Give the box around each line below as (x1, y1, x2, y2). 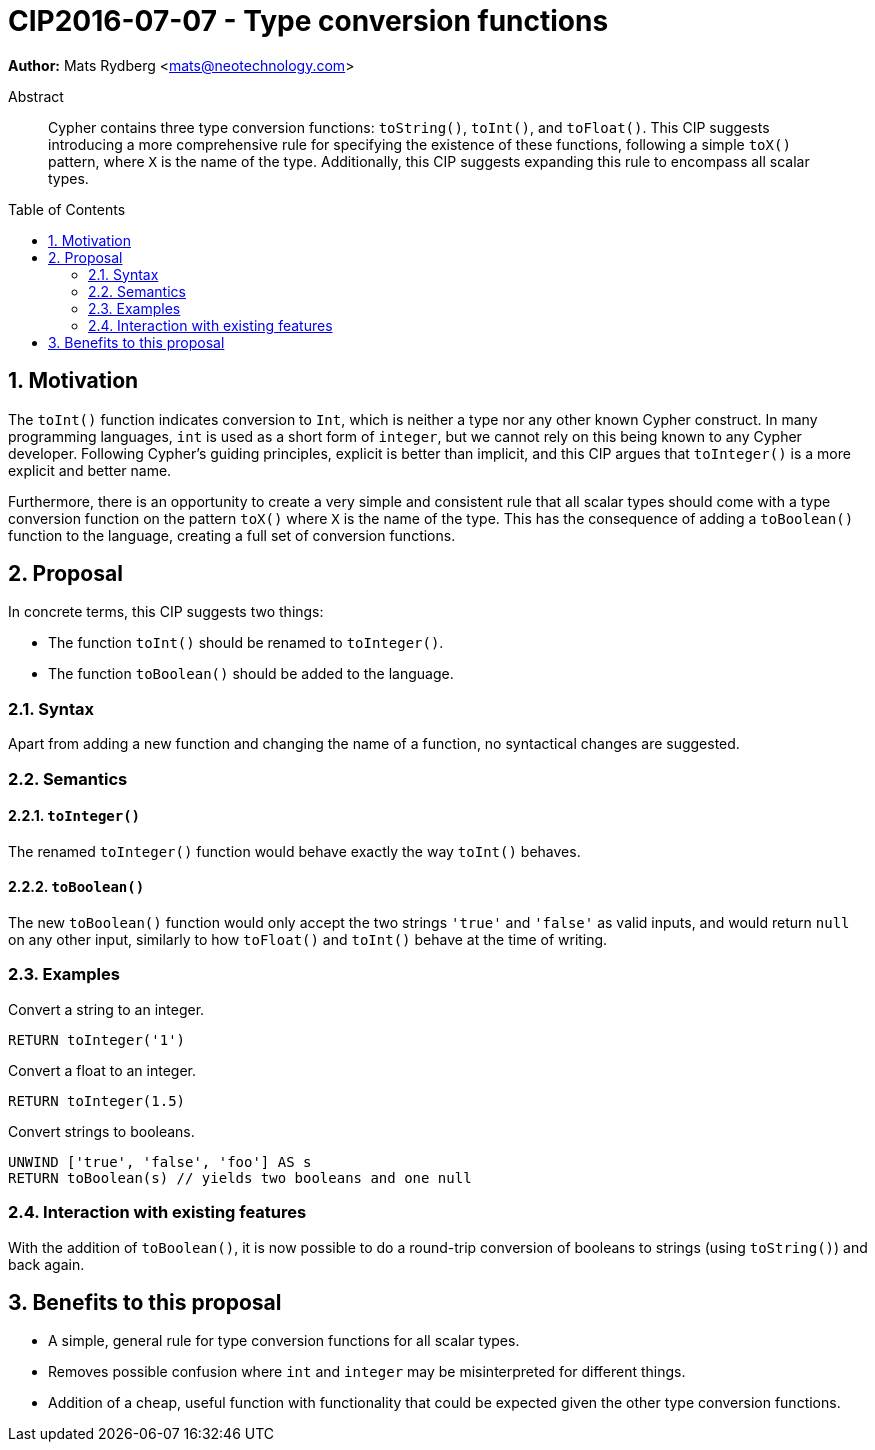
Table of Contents (8, 200, 126, 218)
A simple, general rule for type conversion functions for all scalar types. (48, 1332, 520, 1350)
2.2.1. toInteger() (8, 807, 141, 825)
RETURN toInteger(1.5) (8, 1092, 186, 1109)
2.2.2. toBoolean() (8, 878, 145, 896)
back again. (8, 1255, 85, 1273)
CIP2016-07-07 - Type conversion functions (8, 4, 609, 38)
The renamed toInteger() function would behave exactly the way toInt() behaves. (8, 842, 581, 860)
